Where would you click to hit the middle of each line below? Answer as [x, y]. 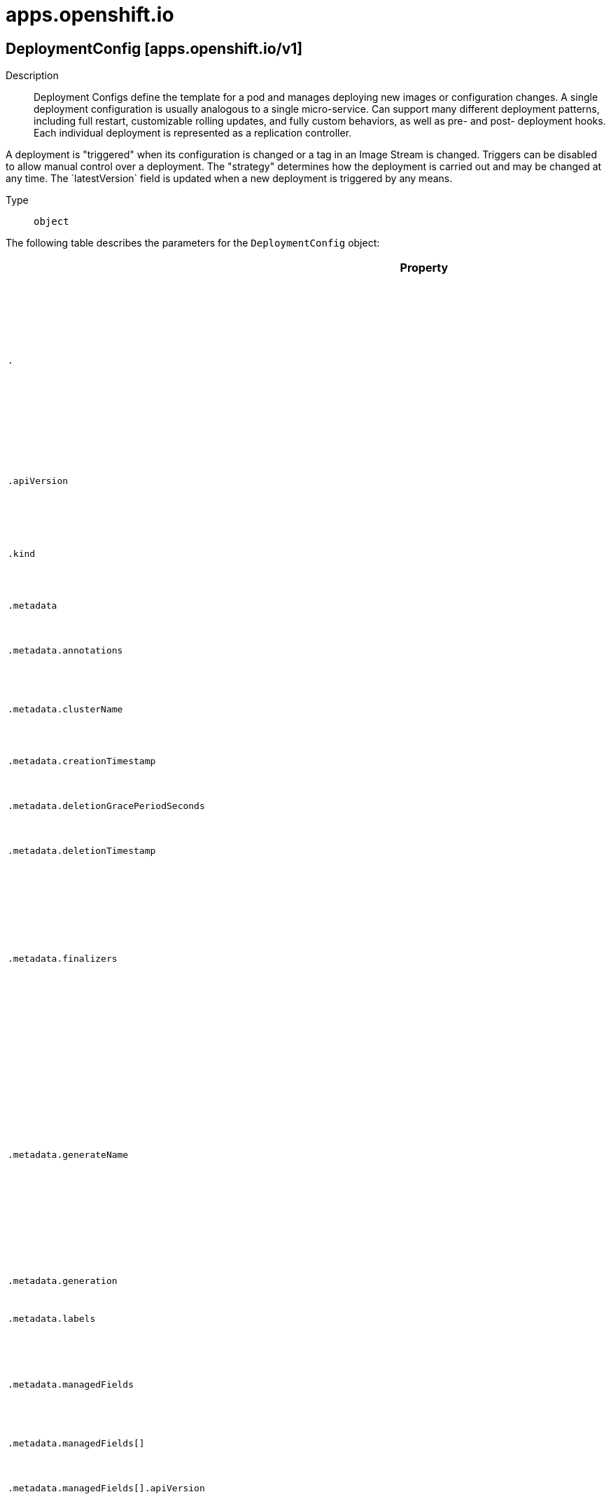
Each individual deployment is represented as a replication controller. [193, 133]
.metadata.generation [63, 1280]
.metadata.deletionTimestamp [82, 850]
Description [32, 76]
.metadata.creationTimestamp [82, 761]
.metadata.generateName [68, 1154]
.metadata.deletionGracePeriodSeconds [106, 806]
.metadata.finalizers [63, 958]
